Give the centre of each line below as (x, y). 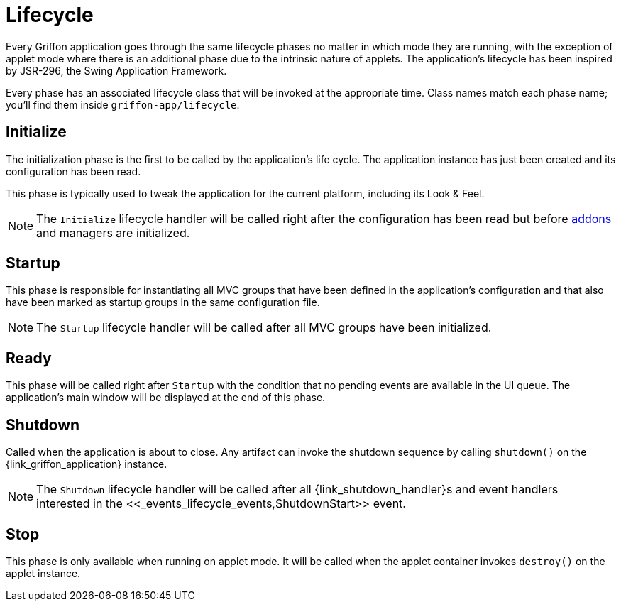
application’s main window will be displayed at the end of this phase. (166, 398)
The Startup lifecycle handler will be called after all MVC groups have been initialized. (264, 328)
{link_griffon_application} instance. (87, 464)
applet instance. (43, 573)
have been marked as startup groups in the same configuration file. (163, 302)
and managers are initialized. (113, 233)
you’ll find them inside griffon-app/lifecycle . (123, 104)
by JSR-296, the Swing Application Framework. (116, 70)
